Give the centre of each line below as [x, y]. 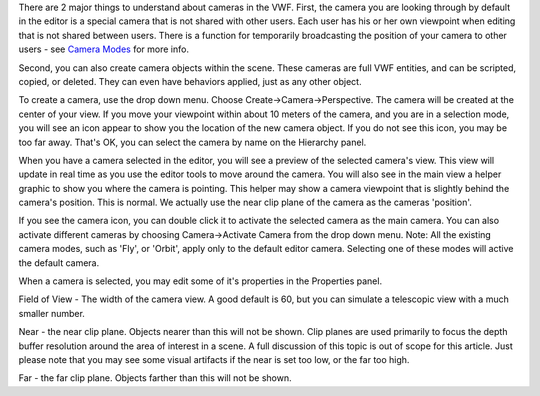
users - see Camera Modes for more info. [104, 49]
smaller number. [51, 313]
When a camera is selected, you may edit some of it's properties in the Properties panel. [200, 281]
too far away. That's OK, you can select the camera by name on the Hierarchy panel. [192, 142]
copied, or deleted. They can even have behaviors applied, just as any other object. [190, 81]
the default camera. [59, 262]
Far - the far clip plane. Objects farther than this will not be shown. [155, 378]
